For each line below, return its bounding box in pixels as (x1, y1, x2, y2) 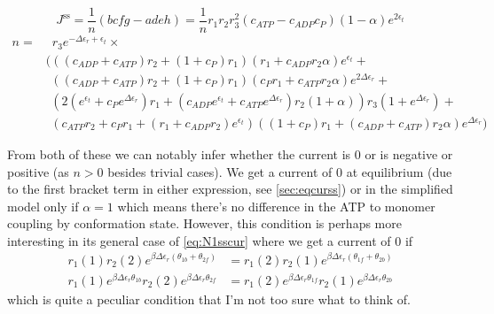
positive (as (7, 162, 69, 180)
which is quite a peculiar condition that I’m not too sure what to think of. (7, 289, 411, 308)
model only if (7, 196, 79, 215)
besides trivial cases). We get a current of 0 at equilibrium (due (107, 162, 452, 180)
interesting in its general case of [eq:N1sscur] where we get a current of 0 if (7, 231, 413, 249)
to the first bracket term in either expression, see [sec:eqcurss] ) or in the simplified (7, 180, 453, 198)
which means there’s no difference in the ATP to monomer (117, 196, 435, 215)
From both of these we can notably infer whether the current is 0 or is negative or (7, 144, 453, 163)
